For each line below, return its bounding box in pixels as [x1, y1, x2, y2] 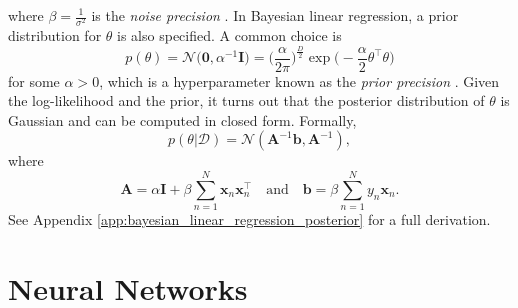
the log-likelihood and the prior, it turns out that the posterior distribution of [8, 90, 485, 111]
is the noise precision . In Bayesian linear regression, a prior [91, 5, 459, 25]
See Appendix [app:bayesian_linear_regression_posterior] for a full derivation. [8, 209, 491, 230]
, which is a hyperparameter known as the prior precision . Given [99, 70, 500, 91]
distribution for [8, 25, 102, 46]
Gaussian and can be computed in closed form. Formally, [8, 109, 357, 130]
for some [8, 70, 60, 91]
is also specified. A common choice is [117, 25, 342, 46]
